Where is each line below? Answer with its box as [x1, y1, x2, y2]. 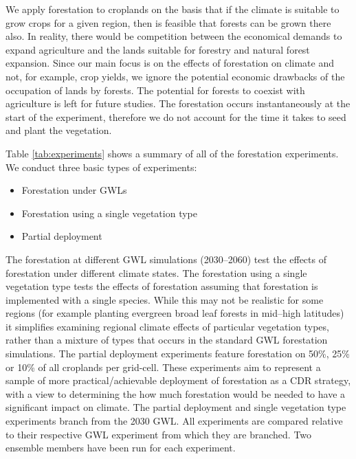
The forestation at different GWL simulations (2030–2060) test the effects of [5, 251, 326, 266]
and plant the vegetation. [5, 123, 112, 137]
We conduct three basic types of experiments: [5, 159, 197, 174]
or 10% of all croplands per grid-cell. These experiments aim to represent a [5, 359, 321, 374]
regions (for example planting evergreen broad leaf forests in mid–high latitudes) [5, 306, 344, 320]
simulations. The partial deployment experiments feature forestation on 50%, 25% [5, 346, 350, 361]
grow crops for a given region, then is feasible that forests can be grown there [5, 15, 331, 30]
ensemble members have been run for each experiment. [5, 440, 236, 455]
